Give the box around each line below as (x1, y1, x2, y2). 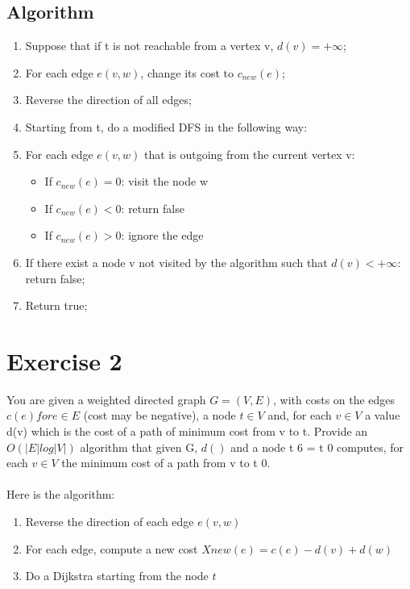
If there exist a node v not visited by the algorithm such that (25, 253, 328, 270)
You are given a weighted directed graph (6, 391, 206, 407)
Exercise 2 (6, 344, 122, 377)
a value (365, 407, 400, 424)
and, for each (267, 407, 332, 424)
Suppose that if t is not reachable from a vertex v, (25, 37, 274, 54)
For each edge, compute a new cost (25, 540, 198, 557)
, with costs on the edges (273, 391, 396, 407)
